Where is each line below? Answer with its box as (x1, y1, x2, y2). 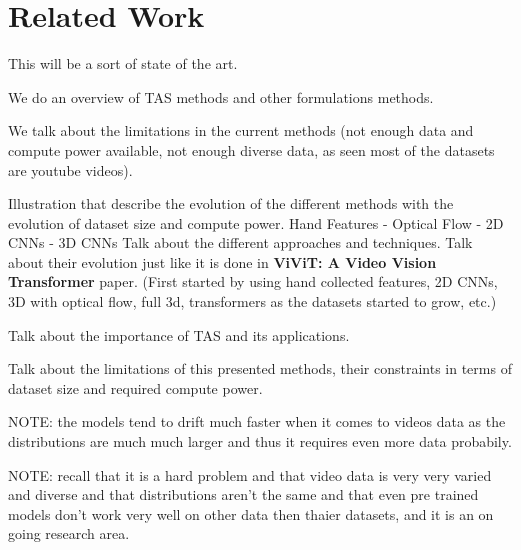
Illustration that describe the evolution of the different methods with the (8, 193, 454, 214)
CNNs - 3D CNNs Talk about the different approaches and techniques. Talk (8, 232, 473, 253)
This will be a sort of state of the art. (8, 53, 238, 74)
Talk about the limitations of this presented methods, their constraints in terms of (8, 358, 512, 379)
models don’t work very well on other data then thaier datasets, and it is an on (8, 503, 494, 524)
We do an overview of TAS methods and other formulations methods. (8, 86, 434, 107)
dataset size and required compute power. (8, 377, 263, 398)
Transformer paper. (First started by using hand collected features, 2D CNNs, (8, 271, 498, 292)
